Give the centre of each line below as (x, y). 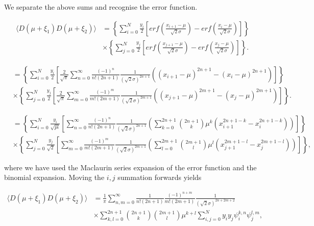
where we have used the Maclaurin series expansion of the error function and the (130, 167)
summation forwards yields (160, 177)
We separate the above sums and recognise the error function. (101, 7)
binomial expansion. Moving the (54, 177)
